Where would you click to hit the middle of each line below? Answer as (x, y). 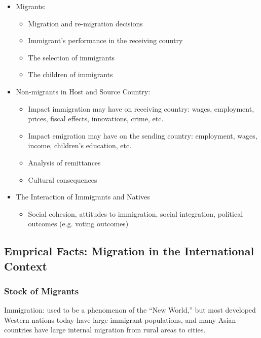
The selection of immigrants (71, 57)
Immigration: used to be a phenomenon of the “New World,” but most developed (130, 310)
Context (26, 266)
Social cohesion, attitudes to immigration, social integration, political (136, 213)
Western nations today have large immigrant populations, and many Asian (120, 319)
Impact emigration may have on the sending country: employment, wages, (143, 135)
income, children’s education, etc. (80, 145)
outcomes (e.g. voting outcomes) (78, 224)
